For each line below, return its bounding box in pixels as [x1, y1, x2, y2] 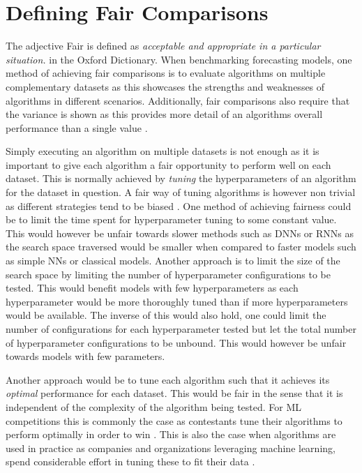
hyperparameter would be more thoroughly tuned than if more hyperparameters [6, 294, 348, 308]
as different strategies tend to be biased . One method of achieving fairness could [6, 198, 352, 213]
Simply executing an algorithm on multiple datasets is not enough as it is [6, 144, 319, 158]
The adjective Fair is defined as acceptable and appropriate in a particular [6, 38, 321, 53]
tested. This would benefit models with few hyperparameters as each [6, 280, 299, 295]
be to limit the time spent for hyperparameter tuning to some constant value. [6, 212, 337, 227]
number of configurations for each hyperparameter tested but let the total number [6, 322, 356, 336]
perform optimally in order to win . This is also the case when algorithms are [6, 427, 336, 442]
